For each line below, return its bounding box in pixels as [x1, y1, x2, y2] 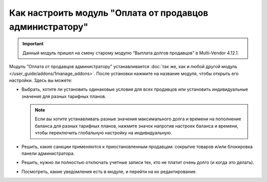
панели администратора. [21, 150, 75, 156]
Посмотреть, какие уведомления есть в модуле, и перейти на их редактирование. [21, 168, 197, 175]
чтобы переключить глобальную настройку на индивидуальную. [35, 130, 173, 136]
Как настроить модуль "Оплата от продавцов [9, 7, 209, 18]
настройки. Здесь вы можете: [9, 77, 73, 83]
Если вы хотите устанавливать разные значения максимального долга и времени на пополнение [35, 116, 242, 122]
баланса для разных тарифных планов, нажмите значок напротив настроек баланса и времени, [35, 123, 239, 129]
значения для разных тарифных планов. [21, 93, 106, 99]
